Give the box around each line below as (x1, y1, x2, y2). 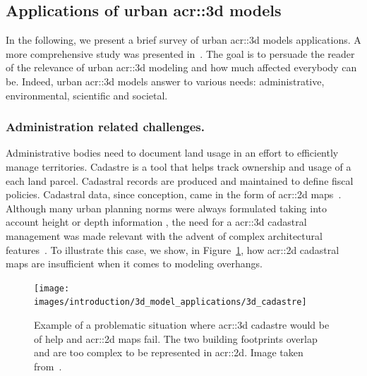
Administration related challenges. (6, 118, 205, 135)
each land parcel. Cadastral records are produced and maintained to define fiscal (6, 173, 354, 188)
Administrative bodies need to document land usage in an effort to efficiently (6, 145, 339, 160)
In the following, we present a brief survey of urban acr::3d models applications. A (6, 32, 361, 47)
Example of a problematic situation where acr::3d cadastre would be (34, 317, 330, 332)
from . (34, 358, 62, 373)
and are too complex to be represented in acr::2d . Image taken (34, 345, 303, 360)
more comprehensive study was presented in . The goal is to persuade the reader (6, 46, 355, 61)
